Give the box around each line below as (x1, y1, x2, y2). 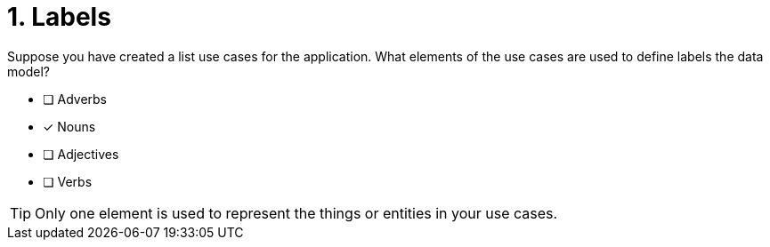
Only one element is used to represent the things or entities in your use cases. (35, 203, 558, 222)
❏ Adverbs (43, 91, 107, 107)
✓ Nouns (43, 118, 96, 134)
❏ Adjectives (43, 146, 119, 162)
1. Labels (7, 2, 111, 32)
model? (7, 63, 50, 79)
